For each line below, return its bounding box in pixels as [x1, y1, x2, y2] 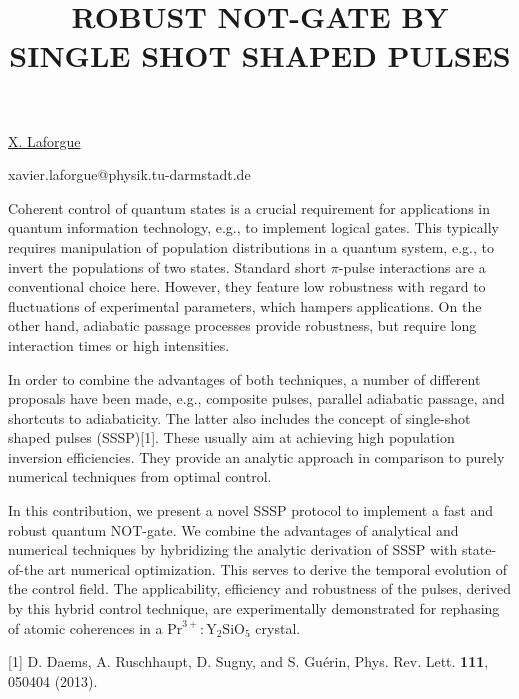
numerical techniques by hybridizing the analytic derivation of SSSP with [8, 539, 458, 560]
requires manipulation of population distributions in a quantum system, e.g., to [8, 236, 494, 257]
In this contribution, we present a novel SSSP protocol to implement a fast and [8, 500, 494, 521]
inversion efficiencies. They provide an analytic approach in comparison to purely [8, 446, 505, 467]
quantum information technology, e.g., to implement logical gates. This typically [8, 217, 499, 238]
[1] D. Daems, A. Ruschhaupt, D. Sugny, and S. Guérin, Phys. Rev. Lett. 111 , [8, 651, 489, 672]
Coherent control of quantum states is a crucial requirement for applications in [8, 197, 490, 218]
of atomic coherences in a [8, 617, 163, 638]
